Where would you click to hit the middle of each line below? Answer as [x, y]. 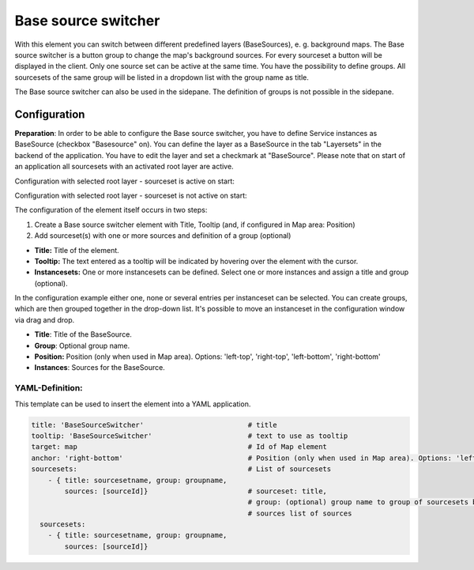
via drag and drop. [45, 319]
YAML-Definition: [49, 388]
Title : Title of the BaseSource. [83, 334]
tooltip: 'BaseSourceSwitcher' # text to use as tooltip [190, 436]
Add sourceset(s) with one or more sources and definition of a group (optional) [163, 236]
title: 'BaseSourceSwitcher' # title [154, 425]
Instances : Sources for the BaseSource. [100, 368]
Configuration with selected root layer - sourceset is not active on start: [131, 195]
